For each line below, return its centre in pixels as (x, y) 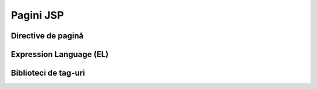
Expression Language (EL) (60, 54)
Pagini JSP (37, 15)
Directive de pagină (47, 36)
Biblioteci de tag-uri (48, 73)
